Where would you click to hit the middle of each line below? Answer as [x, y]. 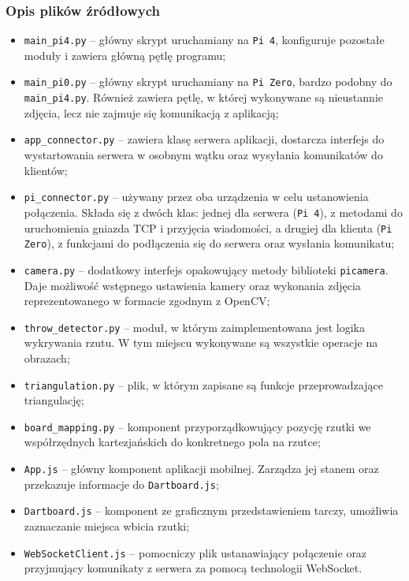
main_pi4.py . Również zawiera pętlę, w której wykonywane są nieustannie [203, 97]
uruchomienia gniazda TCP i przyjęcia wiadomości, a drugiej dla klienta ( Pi [208, 227]
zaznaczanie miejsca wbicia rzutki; [107, 526]
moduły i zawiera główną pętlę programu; [125, 55]
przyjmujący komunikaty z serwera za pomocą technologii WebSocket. [193, 568]
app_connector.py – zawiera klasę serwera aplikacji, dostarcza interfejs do [204, 139]
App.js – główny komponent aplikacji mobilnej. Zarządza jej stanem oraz [201, 469]
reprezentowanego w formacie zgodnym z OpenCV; [147, 301]
